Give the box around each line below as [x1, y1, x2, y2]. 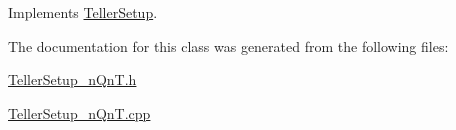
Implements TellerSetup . [8, 2, 158, 22]
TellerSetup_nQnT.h [8, 69, 137, 90]
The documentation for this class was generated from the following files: [8, 35, 449, 56]
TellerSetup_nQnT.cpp [8, 102, 151, 123]
